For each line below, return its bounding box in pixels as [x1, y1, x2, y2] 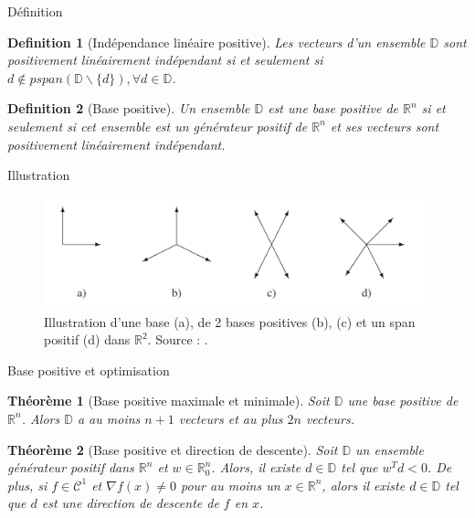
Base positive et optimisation [7, 360, 170, 379]
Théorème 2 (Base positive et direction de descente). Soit [7, 439, 338, 459]
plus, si [7, 475, 47, 494]
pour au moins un [180, 475, 280, 494]
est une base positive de [268, 99, 398, 118]
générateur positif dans [7, 458, 134, 477]
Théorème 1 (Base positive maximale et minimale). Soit [7, 391, 330, 410]
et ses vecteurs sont [330, 116, 439, 135]
